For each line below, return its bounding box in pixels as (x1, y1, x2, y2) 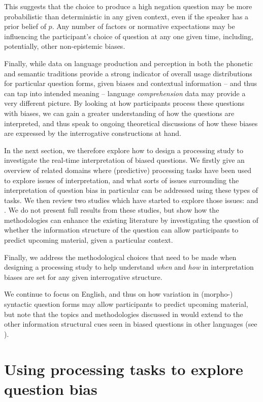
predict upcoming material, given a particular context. (4, 235, 173, 245)
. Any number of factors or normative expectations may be (52, 21, 235, 32)
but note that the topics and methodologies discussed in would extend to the (4, 308, 243, 319)
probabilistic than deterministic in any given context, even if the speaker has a (4, 11, 249, 21)
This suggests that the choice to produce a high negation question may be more (4, 1, 252, 11)
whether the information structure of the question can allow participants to (4, 224, 239, 235)
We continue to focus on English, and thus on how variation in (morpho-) (4, 289, 233, 299)
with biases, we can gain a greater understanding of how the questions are (4, 107, 235, 118)
